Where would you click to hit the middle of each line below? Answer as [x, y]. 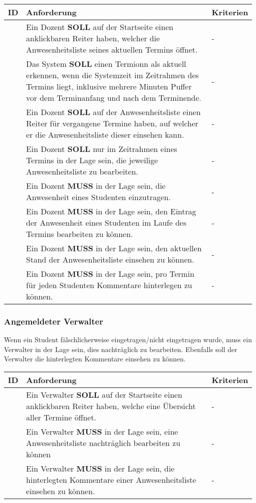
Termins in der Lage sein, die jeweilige [92, 160]
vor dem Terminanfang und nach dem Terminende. [114, 98]
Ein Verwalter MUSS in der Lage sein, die [100, 468]
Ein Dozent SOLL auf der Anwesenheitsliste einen [113, 112]
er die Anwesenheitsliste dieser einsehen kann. [105, 134]
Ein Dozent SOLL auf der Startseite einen [100, 27]
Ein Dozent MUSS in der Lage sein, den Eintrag [111, 211]
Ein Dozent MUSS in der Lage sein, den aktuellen [114, 248]
